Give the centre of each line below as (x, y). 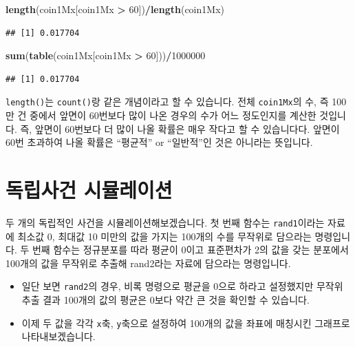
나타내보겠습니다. (58, 336)
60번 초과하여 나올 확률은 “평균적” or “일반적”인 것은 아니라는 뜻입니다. (159, 142)
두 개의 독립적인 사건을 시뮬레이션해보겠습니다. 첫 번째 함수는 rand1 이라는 (165, 222)
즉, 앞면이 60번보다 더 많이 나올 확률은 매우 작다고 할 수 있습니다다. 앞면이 (180, 128)
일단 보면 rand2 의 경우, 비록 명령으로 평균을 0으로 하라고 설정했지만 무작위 (182, 286)
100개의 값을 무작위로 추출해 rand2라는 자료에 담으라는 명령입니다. (148, 263)
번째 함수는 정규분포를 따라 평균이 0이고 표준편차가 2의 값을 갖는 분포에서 (190, 250)
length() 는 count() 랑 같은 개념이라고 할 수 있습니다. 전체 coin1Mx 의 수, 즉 (167, 102)
